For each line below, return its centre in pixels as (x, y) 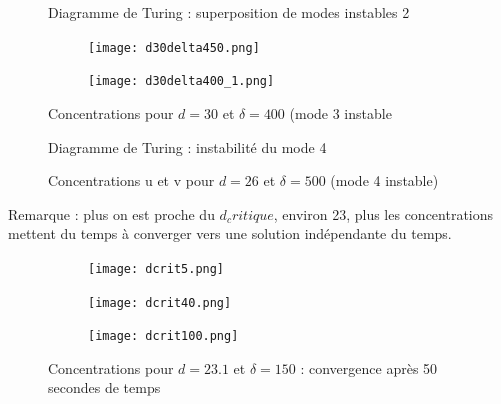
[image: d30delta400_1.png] (181, 81)
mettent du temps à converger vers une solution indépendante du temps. (230, 233)
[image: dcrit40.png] (160, 302)
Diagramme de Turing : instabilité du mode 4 (187, 146)
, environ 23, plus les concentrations (383, 213)
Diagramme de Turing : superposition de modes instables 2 (229, 12)
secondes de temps (104, 387)
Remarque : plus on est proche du (111, 213)
